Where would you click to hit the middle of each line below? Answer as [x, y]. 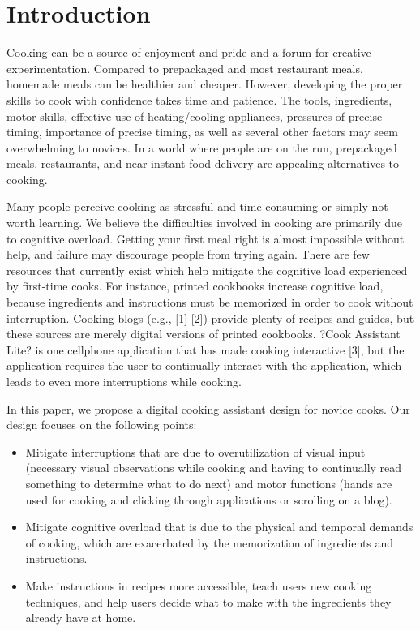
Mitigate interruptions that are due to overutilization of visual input [195, 451]
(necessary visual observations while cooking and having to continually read [214, 468]
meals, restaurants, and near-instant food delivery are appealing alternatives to [203, 163]
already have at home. [81, 618]
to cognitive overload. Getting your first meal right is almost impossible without [206, 238]
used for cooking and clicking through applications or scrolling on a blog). [209, 499]
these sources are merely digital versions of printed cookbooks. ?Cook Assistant [204, 334]
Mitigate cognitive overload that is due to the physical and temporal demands [219, 527]
